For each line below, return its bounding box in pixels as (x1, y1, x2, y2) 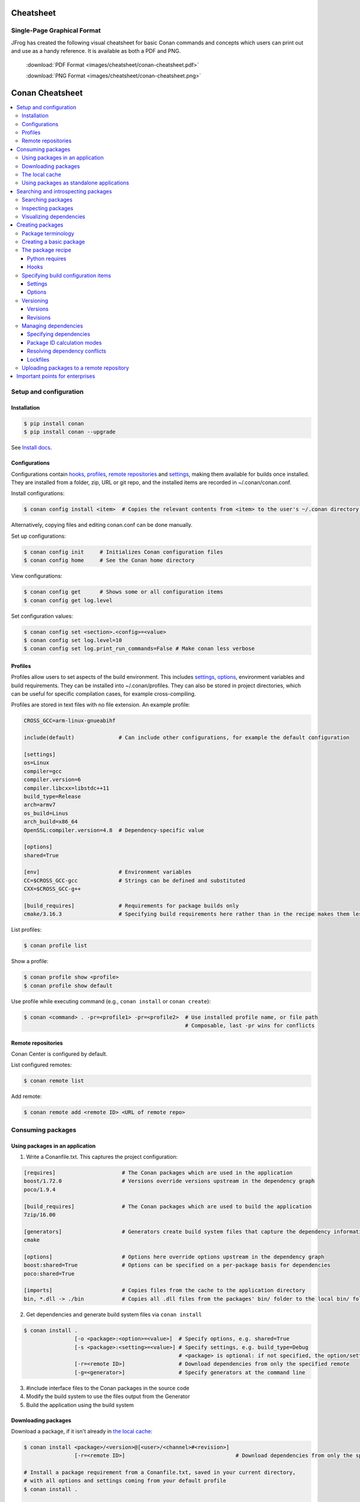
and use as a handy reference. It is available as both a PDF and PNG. (11, 47, 181, 55)
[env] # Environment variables (23, 869, 192, 875)
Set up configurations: (11, 532, 66, 540)
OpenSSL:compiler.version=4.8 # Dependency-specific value (23, 827, 205, 833)
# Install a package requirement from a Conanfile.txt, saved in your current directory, (23, 1469, 296, 1476)
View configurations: (11, 573, 62, 580)
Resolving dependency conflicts (27, 347, 106, 354)
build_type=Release (23, 793, 81, 800)
